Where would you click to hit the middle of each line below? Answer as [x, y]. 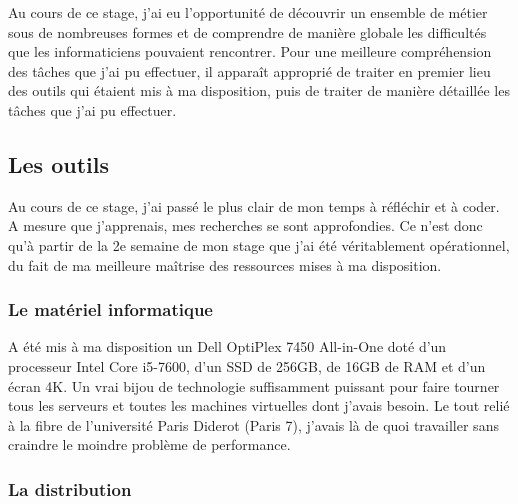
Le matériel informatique [110, 309]
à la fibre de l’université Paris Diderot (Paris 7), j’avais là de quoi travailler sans [253, 424]
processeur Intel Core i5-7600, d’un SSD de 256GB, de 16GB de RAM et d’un [247, 365]
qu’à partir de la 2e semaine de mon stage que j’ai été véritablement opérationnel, [259, 244]
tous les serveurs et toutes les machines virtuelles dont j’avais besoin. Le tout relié [259, 405]
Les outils [58, 163]
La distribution [70, 488]
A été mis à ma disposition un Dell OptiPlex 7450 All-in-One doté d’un [227, 346]
